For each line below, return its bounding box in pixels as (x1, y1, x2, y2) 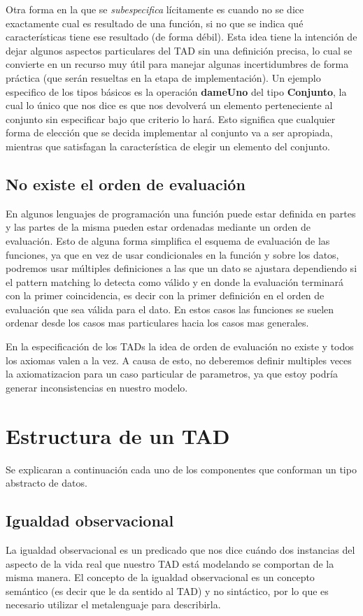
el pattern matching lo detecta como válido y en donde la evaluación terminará (6, 274, 344, 289)
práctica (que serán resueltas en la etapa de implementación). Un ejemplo (6, 70, 321, 85)
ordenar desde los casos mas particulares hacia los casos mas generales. (6, 315, 309, 330)
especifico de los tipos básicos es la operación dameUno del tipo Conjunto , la (6, 84, 347, 99)
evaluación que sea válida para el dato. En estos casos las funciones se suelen (6, 301, 334, 316)
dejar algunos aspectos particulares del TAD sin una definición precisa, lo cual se (6, 43, 353, 57)
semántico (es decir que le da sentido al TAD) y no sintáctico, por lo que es (6, 583, 329, 598)
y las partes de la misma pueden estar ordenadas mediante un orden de (6, 220, 311, 234)
